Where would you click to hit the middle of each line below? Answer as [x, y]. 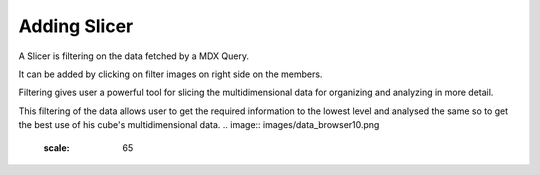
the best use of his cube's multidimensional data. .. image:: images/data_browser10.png [199, 125]
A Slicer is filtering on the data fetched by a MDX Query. [134, 56]
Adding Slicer [76, 26]
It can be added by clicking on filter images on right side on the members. [170, 74]
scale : [56, 147]
